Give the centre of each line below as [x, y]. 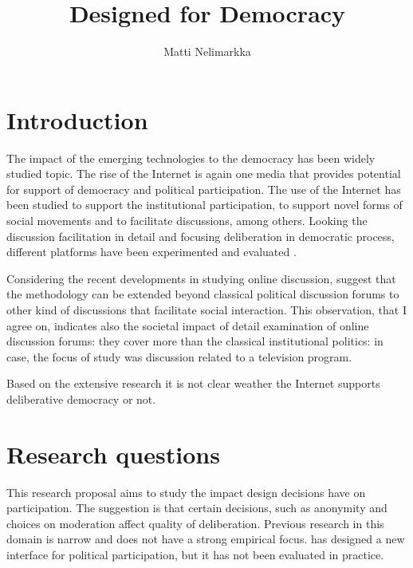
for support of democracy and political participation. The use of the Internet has [204, 189]
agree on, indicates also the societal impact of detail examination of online [188, 325]
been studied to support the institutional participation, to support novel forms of [205, 205]
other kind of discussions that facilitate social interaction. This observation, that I [206, 310]
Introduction [77, 119]
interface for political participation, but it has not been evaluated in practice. [195, 555]
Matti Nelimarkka [207, 51]
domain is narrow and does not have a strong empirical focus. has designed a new [206, 539]
